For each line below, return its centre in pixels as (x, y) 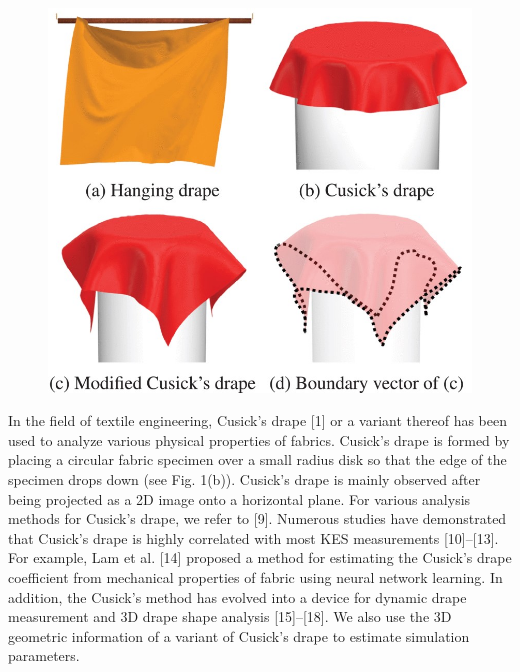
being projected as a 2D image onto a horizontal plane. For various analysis (239, 498)
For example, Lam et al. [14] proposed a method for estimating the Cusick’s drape (260, 557)
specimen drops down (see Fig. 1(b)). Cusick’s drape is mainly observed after (244, 479)
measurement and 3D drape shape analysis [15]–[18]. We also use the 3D (230, 616)
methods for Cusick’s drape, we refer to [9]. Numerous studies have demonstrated (257, 518)
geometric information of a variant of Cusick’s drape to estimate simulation (239, 635)
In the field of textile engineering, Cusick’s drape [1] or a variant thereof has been (257, 420)
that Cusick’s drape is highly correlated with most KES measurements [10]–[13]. (253, 537)
